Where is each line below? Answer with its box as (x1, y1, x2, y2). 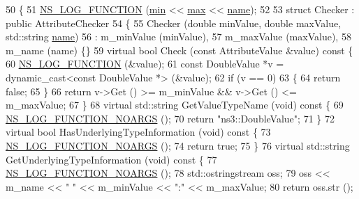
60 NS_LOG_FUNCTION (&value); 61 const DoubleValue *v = (6, 56, 284, 71)
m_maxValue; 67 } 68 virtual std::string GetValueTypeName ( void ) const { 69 (6, 97, 344, 112)
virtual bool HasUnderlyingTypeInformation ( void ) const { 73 (6, 125, 271, 139)
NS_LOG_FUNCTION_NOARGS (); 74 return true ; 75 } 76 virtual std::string (6, 138, 350, 152)
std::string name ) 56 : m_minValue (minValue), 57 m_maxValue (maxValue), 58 (6, 29, 351, 44)
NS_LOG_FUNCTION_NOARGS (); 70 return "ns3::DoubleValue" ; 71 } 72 (6, 111, 335, 125)
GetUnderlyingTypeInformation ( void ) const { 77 (6, 152, 217, 166)
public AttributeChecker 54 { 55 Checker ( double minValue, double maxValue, (6, 15, 342, 30)
